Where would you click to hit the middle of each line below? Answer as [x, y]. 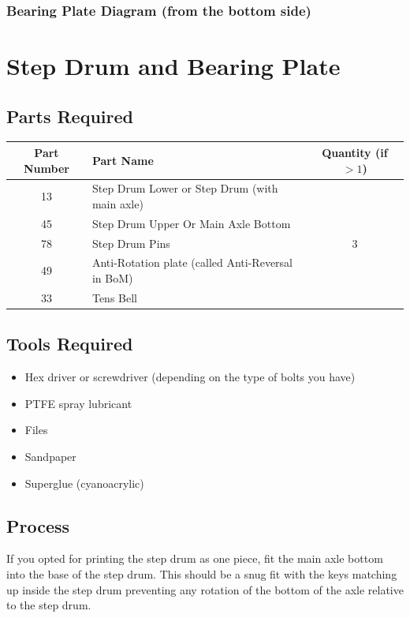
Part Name [123, 160]
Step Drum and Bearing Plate [173, 66]
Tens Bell [114, 297]
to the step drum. [49, 605]
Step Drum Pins [131, 243]
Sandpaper [50, 456]
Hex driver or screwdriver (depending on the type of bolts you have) [190, 377]
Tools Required [70, 344]
